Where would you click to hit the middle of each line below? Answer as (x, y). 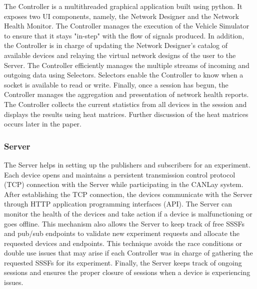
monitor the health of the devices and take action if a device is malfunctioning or (128, 213)
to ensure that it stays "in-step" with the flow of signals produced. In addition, (124, 35)
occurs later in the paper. (43, 124)
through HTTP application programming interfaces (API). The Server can (118, 204)
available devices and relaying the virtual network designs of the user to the (120, 55)
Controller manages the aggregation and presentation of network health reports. (126, 94)
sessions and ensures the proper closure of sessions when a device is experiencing (127, 272)
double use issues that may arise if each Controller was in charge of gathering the (128, 253)
